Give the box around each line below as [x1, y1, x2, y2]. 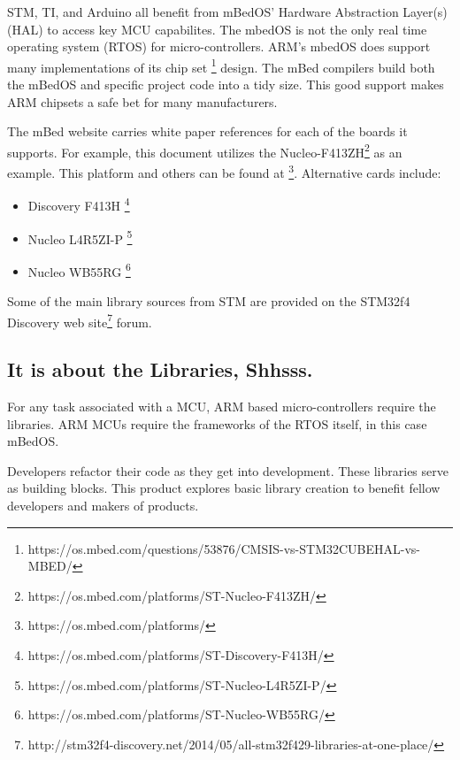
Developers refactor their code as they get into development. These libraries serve [7, 461, 448, 480]
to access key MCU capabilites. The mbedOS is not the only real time [47, 19, 427, 38]
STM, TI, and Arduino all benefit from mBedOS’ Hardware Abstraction [7, 3, 399, 20]
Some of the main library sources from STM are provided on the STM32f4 [7, 292, 410, 311]
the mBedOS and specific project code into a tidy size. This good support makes [7, 75, 444, 94]
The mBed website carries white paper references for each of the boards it [7, 122, 408, 141]
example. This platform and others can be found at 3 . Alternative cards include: [7, 161, 441, 181]
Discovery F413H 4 [27, 194, 130, 214]
